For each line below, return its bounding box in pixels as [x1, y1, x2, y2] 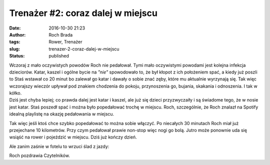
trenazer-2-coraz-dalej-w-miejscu [48, 45, 119, 52]
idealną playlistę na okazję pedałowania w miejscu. [9, 111, 114, 117]
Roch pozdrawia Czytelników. [9, 152, 70, 158]
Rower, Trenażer [48, 39, 82, 45]
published [48, 53, 69, 59]
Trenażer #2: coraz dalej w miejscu [9, 7, 157, 18]
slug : [9, 45, 20, 52]
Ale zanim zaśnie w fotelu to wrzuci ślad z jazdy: [9, 143, 109, 149]
